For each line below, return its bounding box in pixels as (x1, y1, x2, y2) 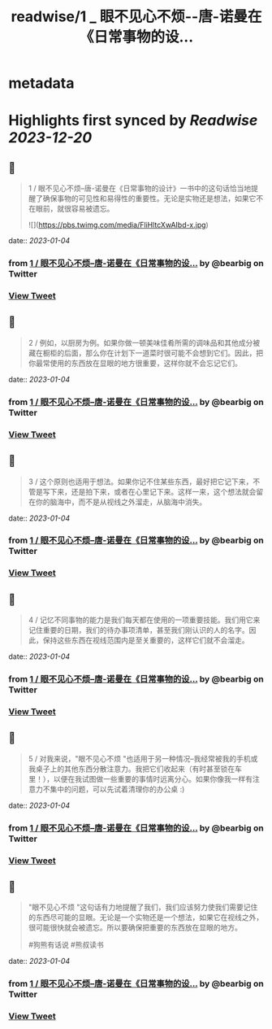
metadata (8, 74, 75, 93)
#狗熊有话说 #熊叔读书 (28, 940, 104, 950)
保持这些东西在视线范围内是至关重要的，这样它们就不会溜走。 (42, 635, 249, 645)
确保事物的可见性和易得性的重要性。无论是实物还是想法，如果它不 (42, 194, 264, 203)
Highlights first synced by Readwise (8, 111, 258, 130)
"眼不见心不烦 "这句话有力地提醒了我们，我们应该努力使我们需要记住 (28, 902, 258, 912)
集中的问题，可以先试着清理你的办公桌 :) (50, 784, 185, 794)
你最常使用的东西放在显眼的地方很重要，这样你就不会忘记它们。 (28, 358, 242, 368)
